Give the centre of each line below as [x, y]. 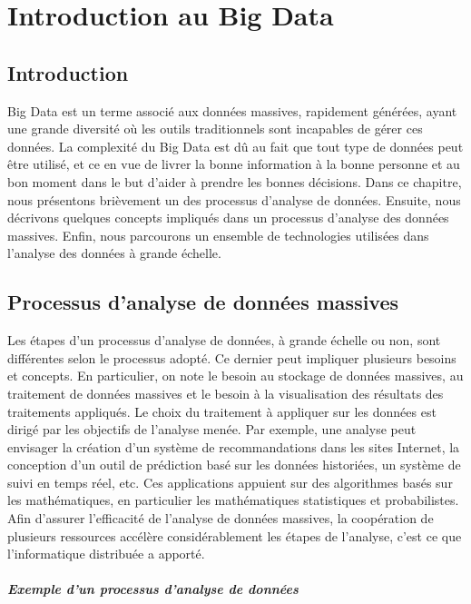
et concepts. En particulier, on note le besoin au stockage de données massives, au [235, 376]
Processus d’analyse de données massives [203, 302]
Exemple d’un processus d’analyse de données [153, 589]
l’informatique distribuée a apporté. [106, 554]
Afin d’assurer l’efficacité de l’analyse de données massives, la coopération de [221, 518]
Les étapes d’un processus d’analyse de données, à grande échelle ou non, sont [224, 340]
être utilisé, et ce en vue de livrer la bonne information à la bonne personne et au [234, 164]
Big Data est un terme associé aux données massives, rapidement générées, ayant [232, 110]
